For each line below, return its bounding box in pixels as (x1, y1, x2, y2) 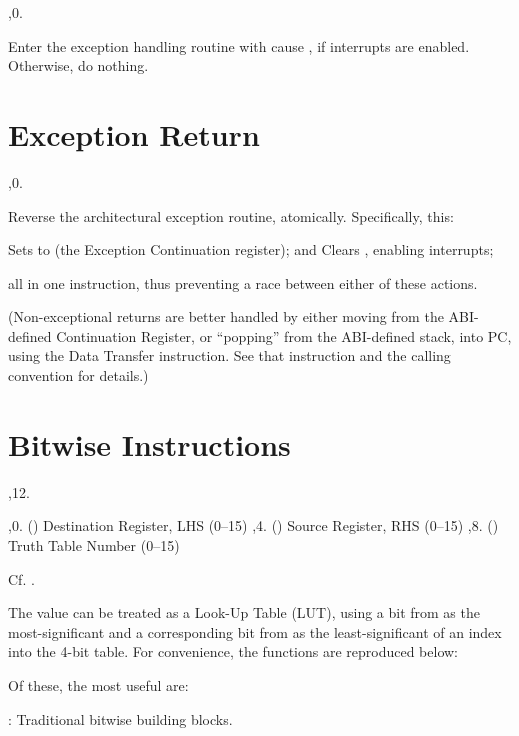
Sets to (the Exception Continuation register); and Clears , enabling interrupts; (8, 239, 494, 260)
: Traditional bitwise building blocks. (8, 708, 233, 729)
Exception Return (8, 113, 260, 154)
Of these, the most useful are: (8, 674, 189, 695)
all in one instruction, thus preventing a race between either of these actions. (8, 272, 478, 293)
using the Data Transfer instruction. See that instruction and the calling (8, 345, 451, 366)
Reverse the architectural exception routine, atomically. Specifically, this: (8, 205, 454, 226)
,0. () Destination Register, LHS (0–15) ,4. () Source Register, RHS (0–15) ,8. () (8, 515, 499, 536)
